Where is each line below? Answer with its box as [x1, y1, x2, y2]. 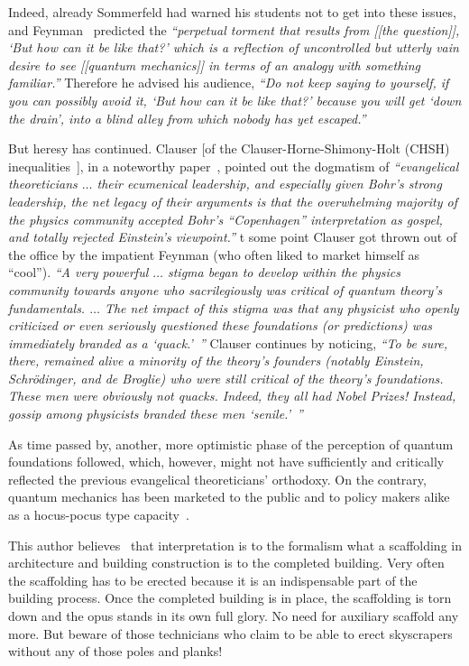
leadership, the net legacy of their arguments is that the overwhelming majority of [8, 191, 457, 210]
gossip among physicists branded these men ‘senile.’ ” [8, 404, 303, 423]
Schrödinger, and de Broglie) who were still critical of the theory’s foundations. [8, 368, 444, 387]
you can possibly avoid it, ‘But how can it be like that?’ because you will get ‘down [8, 90, 462, 109]
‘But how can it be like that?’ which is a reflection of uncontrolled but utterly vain [8, 38, 459, 57]
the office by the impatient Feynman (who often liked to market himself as [8, 245, 420, 264]
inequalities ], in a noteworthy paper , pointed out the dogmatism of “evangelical [8, 156, 459, 175]
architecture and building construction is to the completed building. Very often [8, 553, 445, 572]
